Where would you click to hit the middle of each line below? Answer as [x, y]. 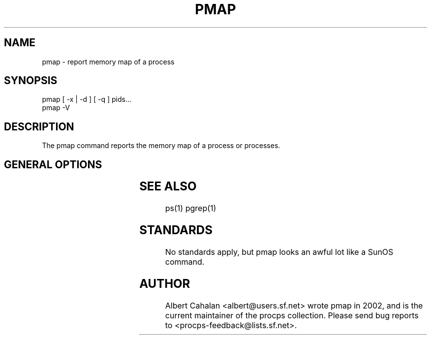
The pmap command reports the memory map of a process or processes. [161, 146]
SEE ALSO [168, 186]
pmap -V [56, 108]
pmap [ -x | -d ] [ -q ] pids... [87, 99]
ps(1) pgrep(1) [191, 208]
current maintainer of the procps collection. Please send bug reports [292, 315]
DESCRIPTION [39, 126]
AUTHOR [165, 283]
